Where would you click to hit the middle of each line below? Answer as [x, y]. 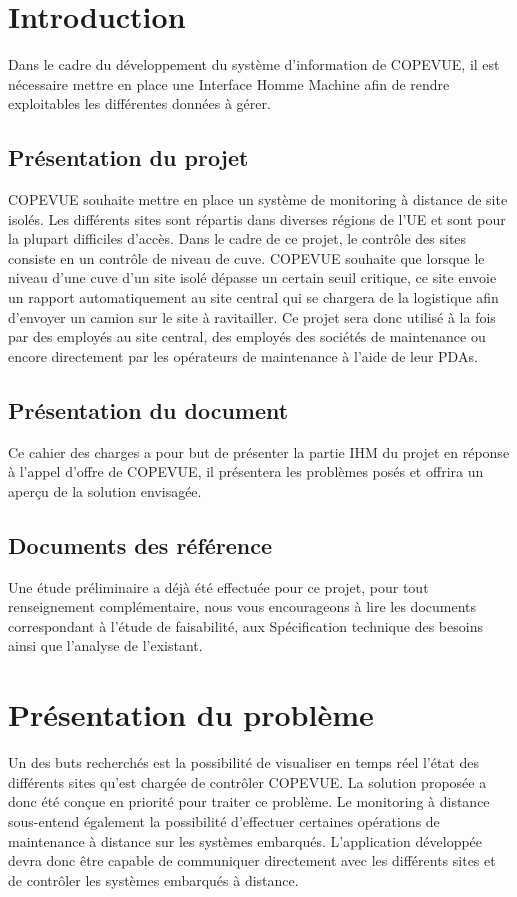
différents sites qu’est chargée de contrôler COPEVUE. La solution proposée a [247, 781]
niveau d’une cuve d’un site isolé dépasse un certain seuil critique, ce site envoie [252, 277]
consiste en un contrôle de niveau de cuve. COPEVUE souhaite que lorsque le [246, 257]
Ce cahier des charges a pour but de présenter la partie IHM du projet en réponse [259, 451]
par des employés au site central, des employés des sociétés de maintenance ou [247, 336]
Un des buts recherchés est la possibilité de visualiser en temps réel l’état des [244, 762]
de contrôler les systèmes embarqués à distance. [153, 879]
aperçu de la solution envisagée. [105, 490]
